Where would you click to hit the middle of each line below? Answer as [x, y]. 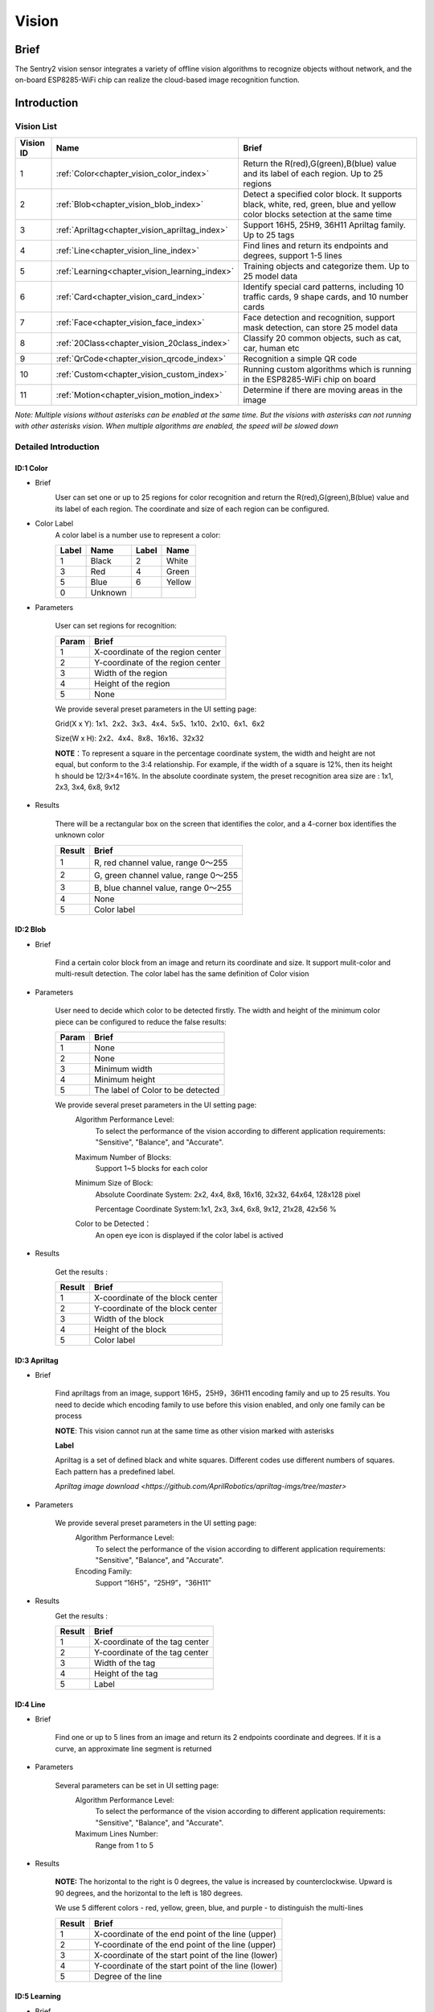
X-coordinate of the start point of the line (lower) [186, 1955]
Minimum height [125, 1079]
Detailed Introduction [57, 447]
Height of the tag [126, 1674]
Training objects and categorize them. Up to [326, 266]
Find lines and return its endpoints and [316, 245]
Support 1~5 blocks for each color [151, 1168]
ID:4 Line [30, 1704]
